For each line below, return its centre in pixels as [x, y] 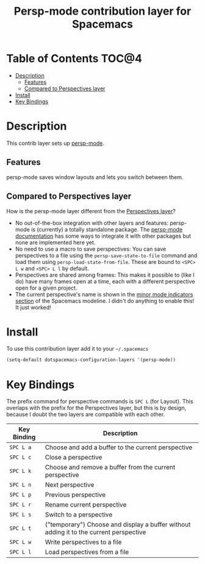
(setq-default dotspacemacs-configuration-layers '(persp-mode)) [91, 360]
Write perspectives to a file [83, 542]
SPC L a [20, 448]
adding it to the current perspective [95, 532]
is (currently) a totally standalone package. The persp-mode [107, 229]
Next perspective [70, 485]
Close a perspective [74, 458]
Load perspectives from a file [87, 552]
